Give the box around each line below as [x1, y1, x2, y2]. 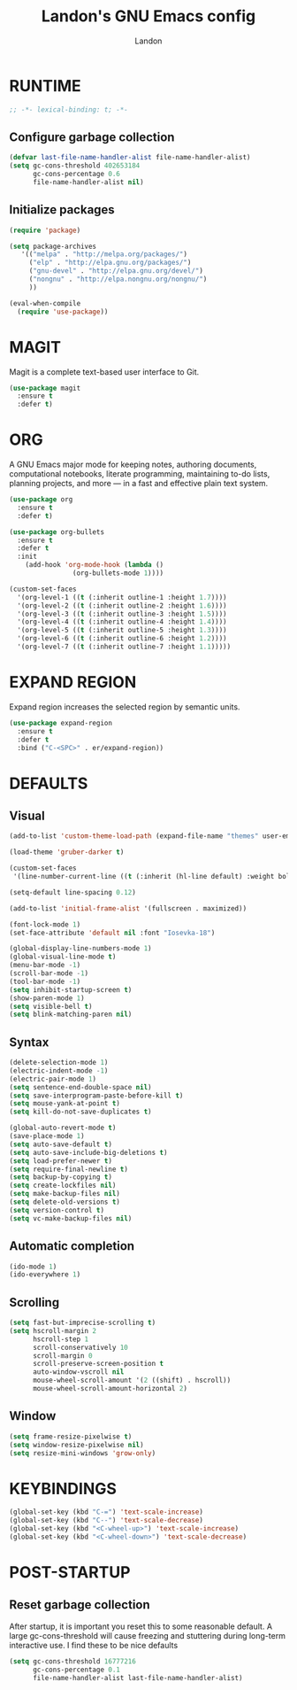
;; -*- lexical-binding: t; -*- [9, 105, 128, 114]
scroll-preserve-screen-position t [32, 1360, 164, 1368]
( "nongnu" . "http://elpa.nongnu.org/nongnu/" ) [28, 275, 208, 284]
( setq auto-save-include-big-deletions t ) [9, 1148, 168, 1157]
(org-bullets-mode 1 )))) [72, 569, 164, 578]
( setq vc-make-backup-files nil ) [9, 1213, 133, 1223]
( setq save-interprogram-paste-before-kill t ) [9, 1091, 184, 1100]
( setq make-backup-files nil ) [9, 1190, 121, 1198]
